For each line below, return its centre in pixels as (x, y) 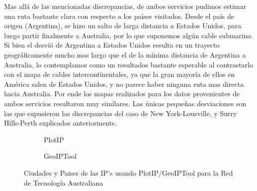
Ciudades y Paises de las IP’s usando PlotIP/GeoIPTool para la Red (128, 172)
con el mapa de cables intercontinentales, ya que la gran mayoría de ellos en (120, 74)
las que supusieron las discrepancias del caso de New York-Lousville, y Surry (121, 113)
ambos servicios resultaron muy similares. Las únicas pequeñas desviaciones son (125, 103)
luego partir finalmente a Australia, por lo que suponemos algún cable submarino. (128, 35)
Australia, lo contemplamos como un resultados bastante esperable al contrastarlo (128, 64)
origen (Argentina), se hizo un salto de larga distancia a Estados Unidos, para (123, 26)
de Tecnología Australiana (64, 182)
